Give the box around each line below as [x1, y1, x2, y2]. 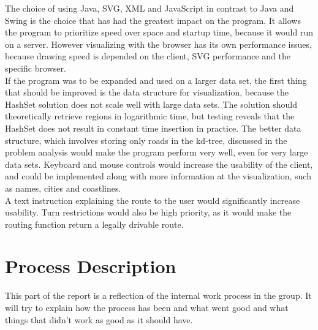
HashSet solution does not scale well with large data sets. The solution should [5, 97, 298, 110]
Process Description [5, 253, 176, 279]
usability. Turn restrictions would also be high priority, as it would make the [5, 206, 292, 219]
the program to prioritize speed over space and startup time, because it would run [5, 26, 314, 39]
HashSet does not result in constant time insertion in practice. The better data [5, 121, 301, 134]
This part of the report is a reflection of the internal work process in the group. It [5, 289, 312, 302]
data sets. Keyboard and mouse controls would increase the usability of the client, [5, 157, 313, 170]
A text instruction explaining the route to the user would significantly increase [5, 193, 300, 206]
